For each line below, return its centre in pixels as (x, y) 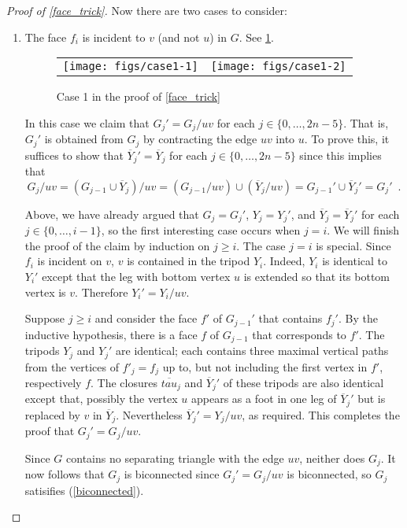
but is (372, 399)
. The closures (124, 382)
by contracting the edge (200, 139)
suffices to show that (74, 155)
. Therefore (102, 292)
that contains (290, 318)
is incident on (70, 261)
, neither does (332, 458)
